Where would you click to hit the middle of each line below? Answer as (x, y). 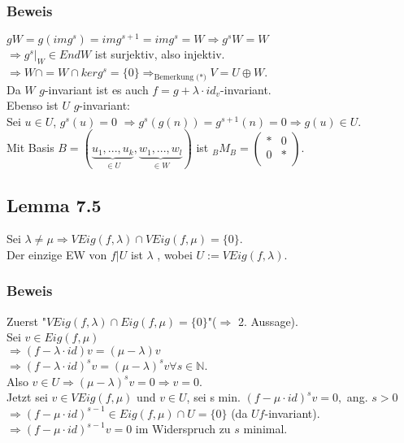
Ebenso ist (33, 105)
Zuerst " (26, 321)
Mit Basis (30, 148)
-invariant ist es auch (96, 89)
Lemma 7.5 (54, 204)
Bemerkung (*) (180, 77)
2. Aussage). (268, 321)
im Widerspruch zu (183, 429)
